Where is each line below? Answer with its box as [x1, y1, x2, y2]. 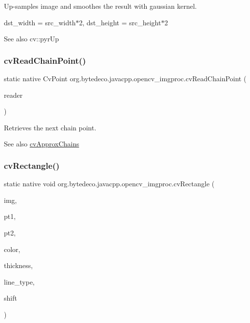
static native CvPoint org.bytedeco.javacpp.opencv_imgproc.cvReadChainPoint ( [4, 73, 247, 83]
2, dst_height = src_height [79, 17, 161, 27]
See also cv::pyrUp [4, 34, 59, 44]
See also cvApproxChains [4, 139, 79, 149]
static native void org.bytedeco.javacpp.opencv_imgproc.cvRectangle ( [4, 179, 215, 189]
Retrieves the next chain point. [4, 122, 96, 132]
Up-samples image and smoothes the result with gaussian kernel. [4, 1, 197, 11]
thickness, [4, 260, 33, 270]
